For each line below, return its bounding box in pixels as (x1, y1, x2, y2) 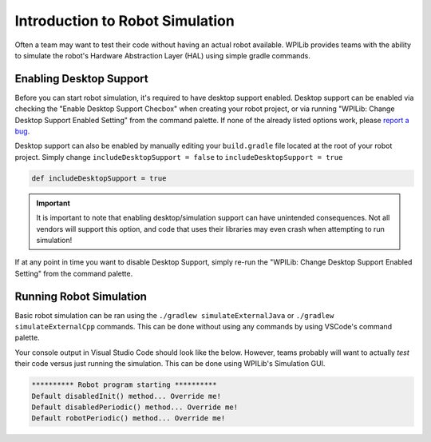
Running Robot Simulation (14, 289, 148, 303)
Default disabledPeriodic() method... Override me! (31, 402, 239, 412)
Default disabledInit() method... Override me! (31, 392, 221, 400)
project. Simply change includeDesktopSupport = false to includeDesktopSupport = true (14, 152, 343, 161)
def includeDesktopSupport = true (31, 173, 167, 183)
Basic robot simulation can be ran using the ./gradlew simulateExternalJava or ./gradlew (14, 310, 334, 320)
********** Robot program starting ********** (31, 380, 217, 389)
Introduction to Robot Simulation (14, 12, 235, 30)
